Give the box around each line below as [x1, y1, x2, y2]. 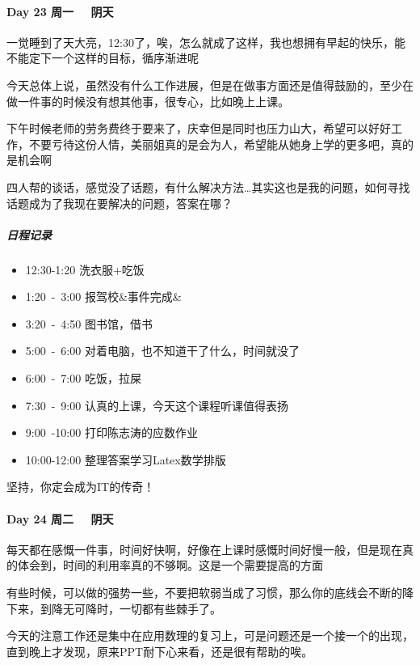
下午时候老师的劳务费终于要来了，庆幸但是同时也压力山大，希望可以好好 [6, 120, 391, 137]
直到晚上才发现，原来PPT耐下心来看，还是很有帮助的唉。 [6, 642, 313, 659]
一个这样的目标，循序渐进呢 [51, 49, 199, 66]
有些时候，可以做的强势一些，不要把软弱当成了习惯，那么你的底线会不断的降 [6, 584, 414, 601]
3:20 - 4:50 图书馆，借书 [25, 315, 153, 332]
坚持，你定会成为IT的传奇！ [6, 478, 155, 495]
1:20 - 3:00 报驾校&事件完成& [25, 288, 182, 305]
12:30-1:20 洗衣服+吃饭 [25, 260, 145, 277]
